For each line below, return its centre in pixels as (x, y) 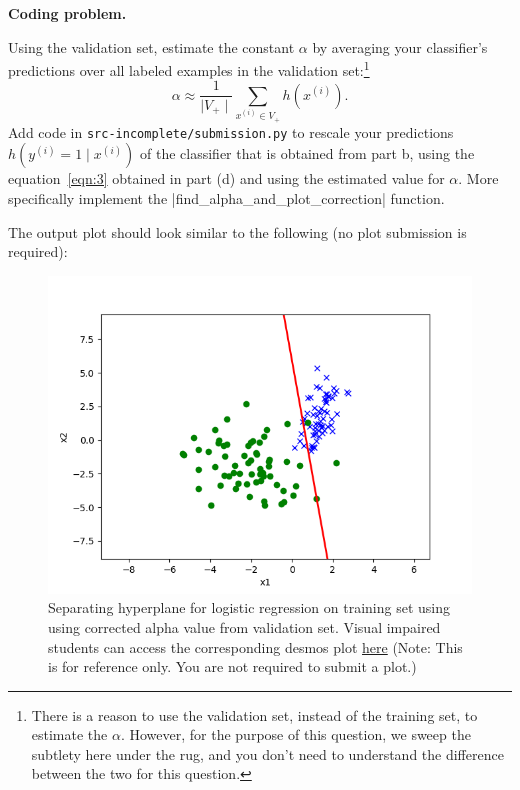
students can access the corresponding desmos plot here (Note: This (255, 646)
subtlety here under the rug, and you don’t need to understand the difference (267, 753)
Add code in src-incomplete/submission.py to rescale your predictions (231, 131)
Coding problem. (67, 13)
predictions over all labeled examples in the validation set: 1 (189, 68)
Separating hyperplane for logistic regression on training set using (249, 607)
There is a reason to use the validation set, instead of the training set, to (254, 714)
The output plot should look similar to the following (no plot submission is (237, 231)
